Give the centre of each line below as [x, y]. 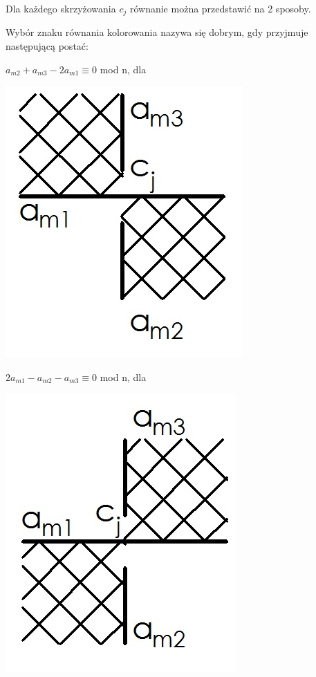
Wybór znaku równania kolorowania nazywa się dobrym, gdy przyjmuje [157, 32]
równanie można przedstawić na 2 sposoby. [220, 8]
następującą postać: [47, 46]
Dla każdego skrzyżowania [61, 8]
